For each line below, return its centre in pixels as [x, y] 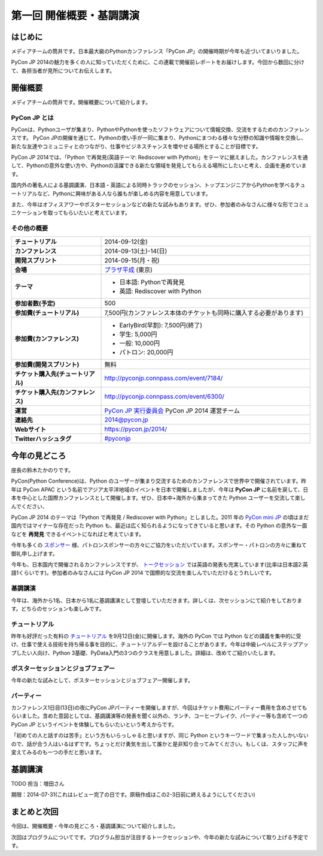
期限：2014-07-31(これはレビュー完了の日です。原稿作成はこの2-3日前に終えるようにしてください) [133, 795]
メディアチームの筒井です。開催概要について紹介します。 [81, 102]
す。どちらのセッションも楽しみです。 [58, 608]
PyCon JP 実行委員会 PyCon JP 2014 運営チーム [172, 411]
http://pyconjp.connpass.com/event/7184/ [164, 378]
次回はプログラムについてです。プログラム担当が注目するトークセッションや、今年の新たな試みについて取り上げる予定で [160, 837]
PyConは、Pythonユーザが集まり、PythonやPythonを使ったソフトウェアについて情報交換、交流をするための [145, 129]
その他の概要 [30, 228]
